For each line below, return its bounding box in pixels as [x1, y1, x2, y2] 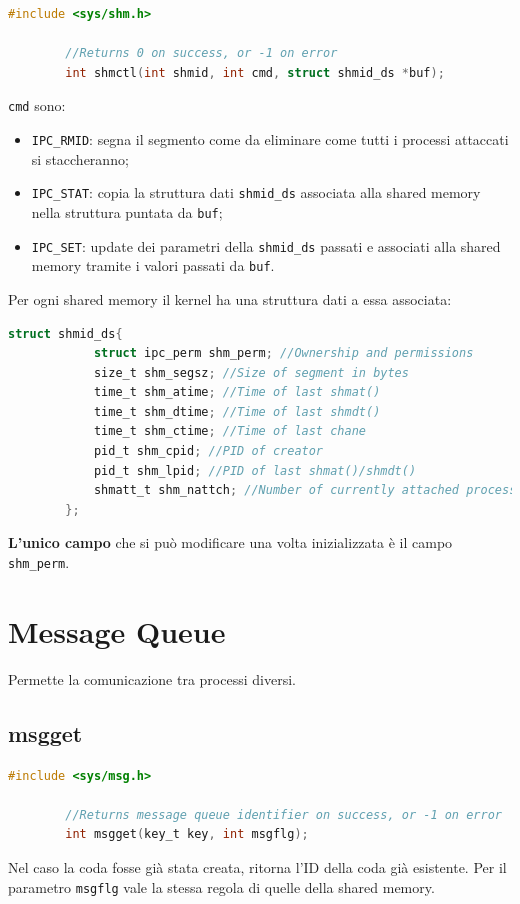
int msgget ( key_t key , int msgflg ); [65, 827, 309, 842]
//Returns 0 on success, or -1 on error [65, 46, 338, 61]
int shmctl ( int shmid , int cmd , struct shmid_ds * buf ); [65, 65, 445, 80]
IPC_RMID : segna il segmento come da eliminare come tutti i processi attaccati [31, 129, 509, 150]
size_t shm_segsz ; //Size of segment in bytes [93, 365, 409, 380]
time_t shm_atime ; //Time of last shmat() [93, 385, 381, 400]
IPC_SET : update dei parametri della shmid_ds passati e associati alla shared [31, 235, 501, 256]
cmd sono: [8, 95, 66, 116]
